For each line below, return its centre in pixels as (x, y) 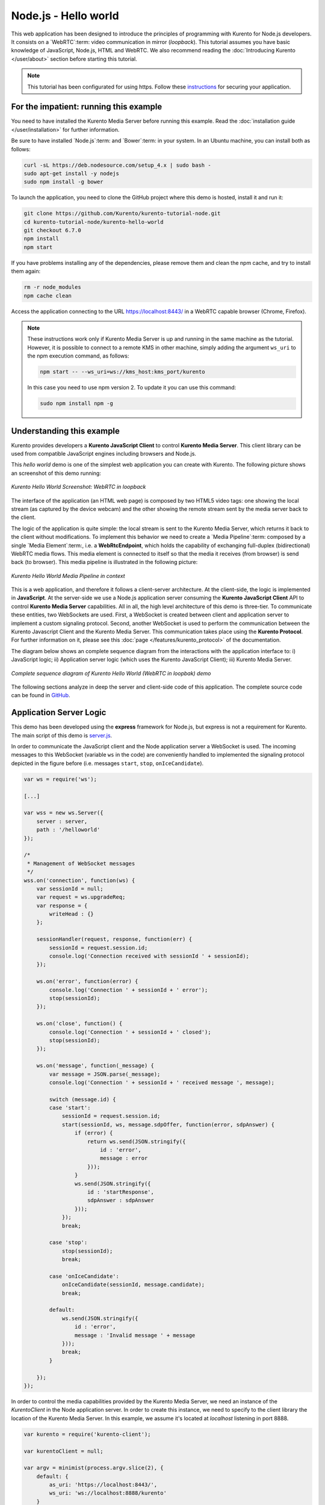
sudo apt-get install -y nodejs (72, 173)
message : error (124, 1158)
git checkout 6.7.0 (52, 231)
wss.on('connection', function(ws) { (79, 880)
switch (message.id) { (83, 1099)
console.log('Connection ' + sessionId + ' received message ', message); (162, 1082)
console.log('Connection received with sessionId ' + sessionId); (149, 956)
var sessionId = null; (70, 889)
